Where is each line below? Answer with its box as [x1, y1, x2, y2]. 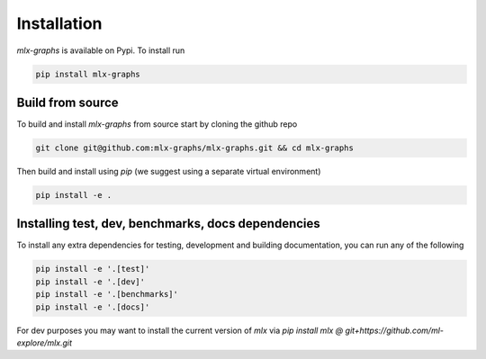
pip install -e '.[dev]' [35, 276, 146, 287]
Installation [16, 13, 103, 33]
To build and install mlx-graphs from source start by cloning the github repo [16, 119, 298, 130]
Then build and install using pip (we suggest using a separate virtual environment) [16, 166, 321, 176]
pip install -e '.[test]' [35, 264, 150, 274]
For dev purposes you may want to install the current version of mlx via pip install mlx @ [16, 325, 344, 336]
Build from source [16, 94, 119, 110]
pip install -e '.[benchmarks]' [35, 289, 179, 300]
